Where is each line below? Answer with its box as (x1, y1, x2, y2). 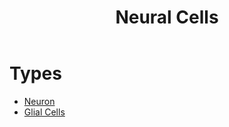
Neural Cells (115, 6, 219, 29)
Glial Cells (23, 106, 66, 118)
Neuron (23, 95, 56, 107)
